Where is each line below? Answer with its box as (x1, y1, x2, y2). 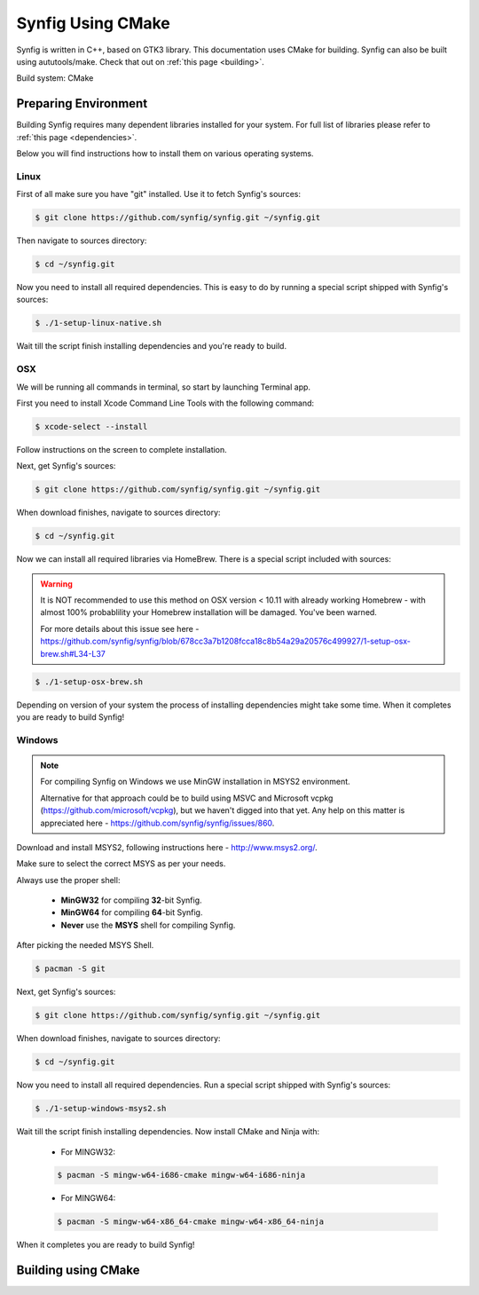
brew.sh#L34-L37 (40, 648, 106, 659)
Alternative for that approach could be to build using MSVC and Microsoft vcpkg (40, 793, 334, 803)
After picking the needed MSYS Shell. (16, 940, 154, 951)
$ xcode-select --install (35, 422, 148, 431)
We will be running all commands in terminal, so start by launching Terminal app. (16, 382, 310, 392)
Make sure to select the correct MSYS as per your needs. (16, 858, 226, 869)
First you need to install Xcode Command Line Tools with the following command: (16, 398, 315, 408)
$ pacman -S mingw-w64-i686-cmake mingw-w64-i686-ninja (57, 1170, 306, 1181)
